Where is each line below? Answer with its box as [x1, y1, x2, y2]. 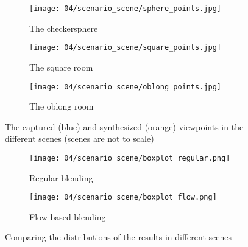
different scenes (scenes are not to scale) [5, 132, 154, 145]
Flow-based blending [29, 210, 106, 223]
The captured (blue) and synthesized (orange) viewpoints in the [5, 120, 244, 133]
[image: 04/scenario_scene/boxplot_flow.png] [29, 193, 217, 202]
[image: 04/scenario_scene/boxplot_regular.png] [29, 153, 230, 162]
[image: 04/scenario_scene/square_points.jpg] [29, 43, 221, 52]
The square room [29, 60, 93, 73]
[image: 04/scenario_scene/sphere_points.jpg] [29, 4, 221, 13]
